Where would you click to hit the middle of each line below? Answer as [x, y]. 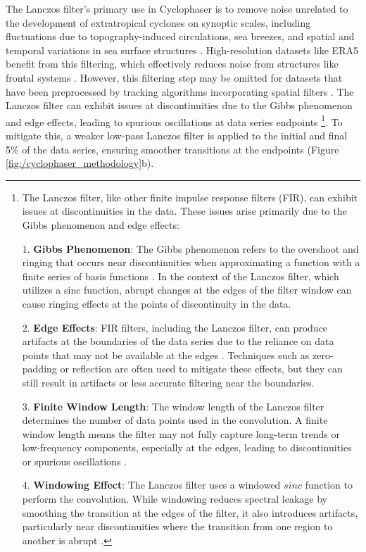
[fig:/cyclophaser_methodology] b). [80, 163]
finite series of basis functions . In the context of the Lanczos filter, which [181, 276]
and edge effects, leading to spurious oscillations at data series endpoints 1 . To [174, 120]
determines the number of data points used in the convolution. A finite [175, 420]
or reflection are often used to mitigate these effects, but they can [201, 369]
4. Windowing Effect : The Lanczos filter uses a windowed [151, 485]
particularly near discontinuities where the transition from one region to [177, 526]
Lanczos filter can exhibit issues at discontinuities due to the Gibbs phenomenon [179, 105]
